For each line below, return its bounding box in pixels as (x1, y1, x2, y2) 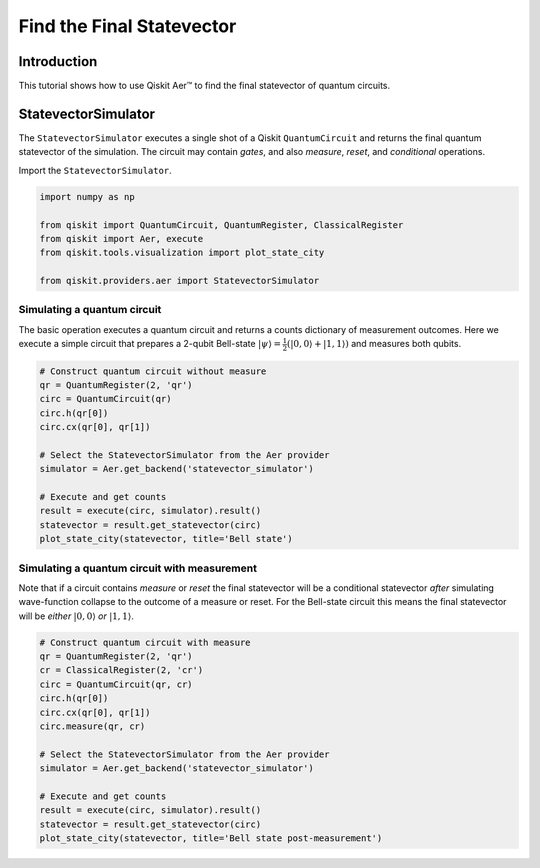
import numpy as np (39, 191, 135, 202)
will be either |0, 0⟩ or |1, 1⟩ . (18, 610, 134, 622)
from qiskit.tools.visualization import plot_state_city (39, 247, 325, 259)
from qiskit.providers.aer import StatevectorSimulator (39, 275, 320, 287)
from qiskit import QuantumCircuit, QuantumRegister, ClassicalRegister (39, 219, 404, 230)
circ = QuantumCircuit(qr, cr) (39, 678, 194, 690)
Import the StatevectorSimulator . (18, 164, 172, 176)
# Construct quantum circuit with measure (39, 636, 251, 648)
